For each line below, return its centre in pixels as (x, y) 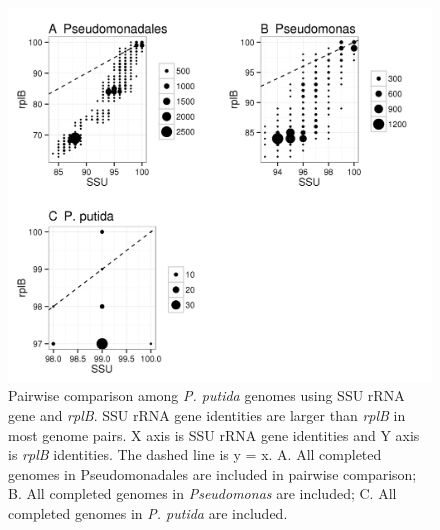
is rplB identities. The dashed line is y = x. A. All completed (195, 454)
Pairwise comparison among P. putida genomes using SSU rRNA (206, 395)
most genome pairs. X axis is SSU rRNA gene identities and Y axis (214, 434)
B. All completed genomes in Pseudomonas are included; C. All (202, 493)
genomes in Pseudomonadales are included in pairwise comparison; (212, 473)
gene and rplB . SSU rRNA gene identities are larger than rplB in (207, 415)
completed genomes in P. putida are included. (148, 513)
